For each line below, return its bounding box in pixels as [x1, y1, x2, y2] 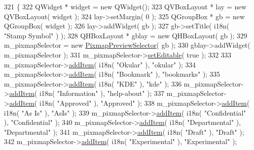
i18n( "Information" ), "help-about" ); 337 [39, 88, 165, 98]
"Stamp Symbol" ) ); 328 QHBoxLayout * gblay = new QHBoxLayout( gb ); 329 [4, 30, 248, 40]
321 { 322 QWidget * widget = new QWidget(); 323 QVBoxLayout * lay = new [4, 1, 247, 11]
